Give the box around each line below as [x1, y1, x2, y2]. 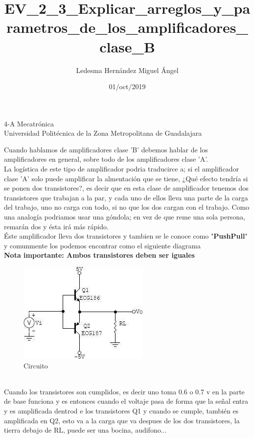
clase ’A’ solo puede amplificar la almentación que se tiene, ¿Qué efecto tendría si [4, 173, 248, 183]
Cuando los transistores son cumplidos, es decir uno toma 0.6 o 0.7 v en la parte [4, 386, 245, 396]
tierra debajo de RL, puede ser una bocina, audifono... [4, 425, 167, 435]
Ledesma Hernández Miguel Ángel [76, 65, 179, 75]
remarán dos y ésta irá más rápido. [4, 221, 109, 231]
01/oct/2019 [109, 81, 146, 92]
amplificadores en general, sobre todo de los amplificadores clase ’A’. [4, 154, 208, 164]
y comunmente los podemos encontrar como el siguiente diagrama [4, 240, 201, 250]
